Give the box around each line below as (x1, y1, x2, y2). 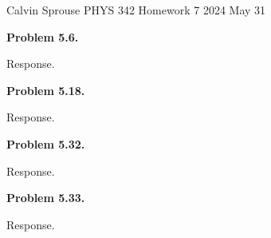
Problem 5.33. (6, 189, 85, 206)
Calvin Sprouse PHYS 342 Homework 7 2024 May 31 (6, 2, 266, 18)
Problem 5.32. (6, 135, 85, 152)
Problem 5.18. (6, 81, 85, 98)
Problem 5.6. (6, 28, 79, 45)
